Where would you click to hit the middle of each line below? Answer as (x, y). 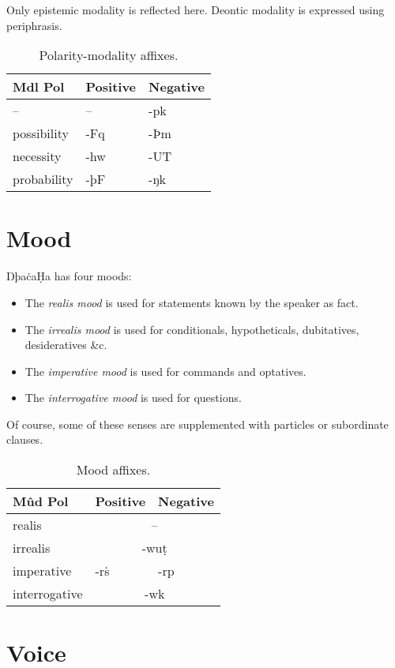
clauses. (25, 439)
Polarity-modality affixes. (109, 55)
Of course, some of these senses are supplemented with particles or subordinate (197, 424)
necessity (37, 156)
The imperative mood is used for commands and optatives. (166, 371)
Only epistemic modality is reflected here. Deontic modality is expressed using (196, 9)
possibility (41, 133)
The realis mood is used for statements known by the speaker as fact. (192, 302)
